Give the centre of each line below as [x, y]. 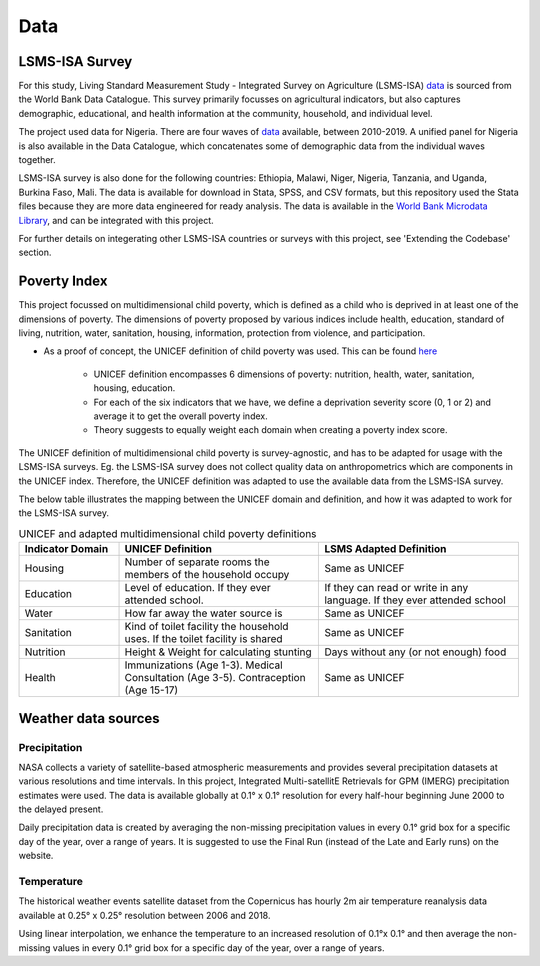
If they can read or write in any [396, 588]
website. [36, 856]
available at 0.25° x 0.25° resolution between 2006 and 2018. [144, 915]
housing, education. [134, 388]
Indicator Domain [66, 549]
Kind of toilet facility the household [206, 627]
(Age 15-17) [151, 690]
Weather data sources [89, 718]
